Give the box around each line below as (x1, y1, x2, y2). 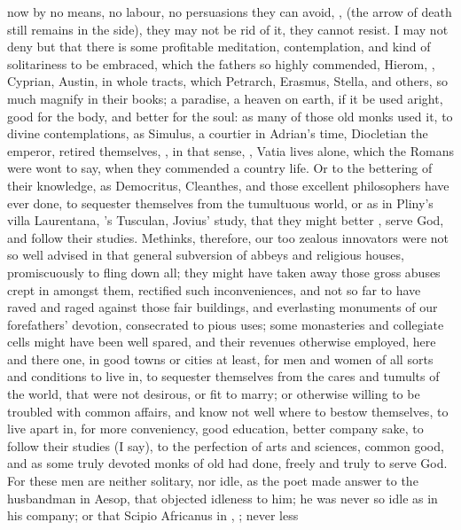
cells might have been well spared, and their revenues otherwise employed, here (7, 332, 436, 351)
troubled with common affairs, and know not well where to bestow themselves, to (7, 401, 449, 420)
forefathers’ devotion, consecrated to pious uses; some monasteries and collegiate (7, 315, 444, 333)
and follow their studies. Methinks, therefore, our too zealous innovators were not (7, 228, 449, 246)
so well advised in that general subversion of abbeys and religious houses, (7, 246, 404, 264)
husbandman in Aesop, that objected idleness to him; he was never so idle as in (7, 488, 438, 507)
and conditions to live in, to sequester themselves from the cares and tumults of (7, 367, 440, 386)
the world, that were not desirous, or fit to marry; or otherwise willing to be (7, 385, 420, 403)
